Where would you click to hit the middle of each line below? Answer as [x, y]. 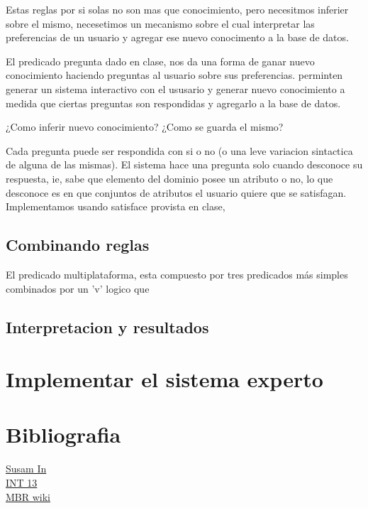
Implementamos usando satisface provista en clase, [116, 206]
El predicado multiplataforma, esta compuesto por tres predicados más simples [177, 274]
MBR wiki [28, 496]
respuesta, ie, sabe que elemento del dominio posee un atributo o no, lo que [169, 178]
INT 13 [22, 482]
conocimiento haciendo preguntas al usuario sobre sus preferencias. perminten [174, 75]
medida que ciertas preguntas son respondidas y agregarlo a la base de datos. [173, 103]
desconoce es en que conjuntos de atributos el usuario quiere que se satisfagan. [176, 192]
